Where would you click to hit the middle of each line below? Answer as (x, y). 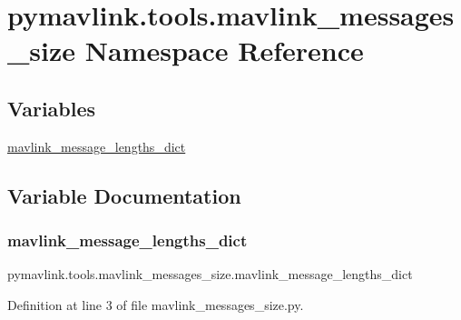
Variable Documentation (124, 195)
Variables (52, 108)
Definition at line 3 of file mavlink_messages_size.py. (156, 304)
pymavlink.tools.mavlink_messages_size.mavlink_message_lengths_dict (210, 274)
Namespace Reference (224, 50)
